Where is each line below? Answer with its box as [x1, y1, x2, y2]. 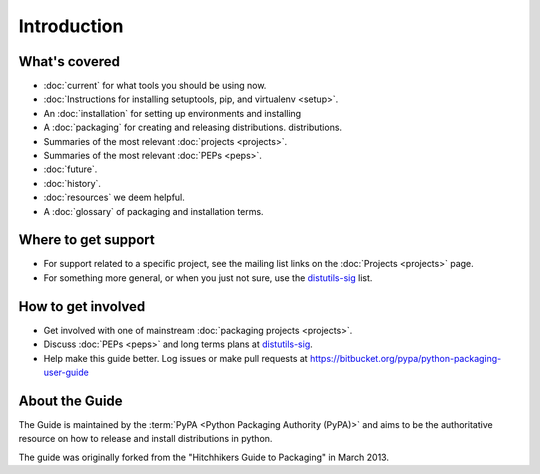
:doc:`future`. [43, 163, 98, 175]
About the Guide [18, 392, 124, 409]
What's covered [18, 53, 120, 70]
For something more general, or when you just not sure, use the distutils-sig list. [43, 271, 373, 284]
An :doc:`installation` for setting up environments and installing [43, 107, 302, 119]
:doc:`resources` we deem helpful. [43, 191, 185, 204]
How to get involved [18, 298, 146, 315]
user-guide [43, 366, 89, 378]
